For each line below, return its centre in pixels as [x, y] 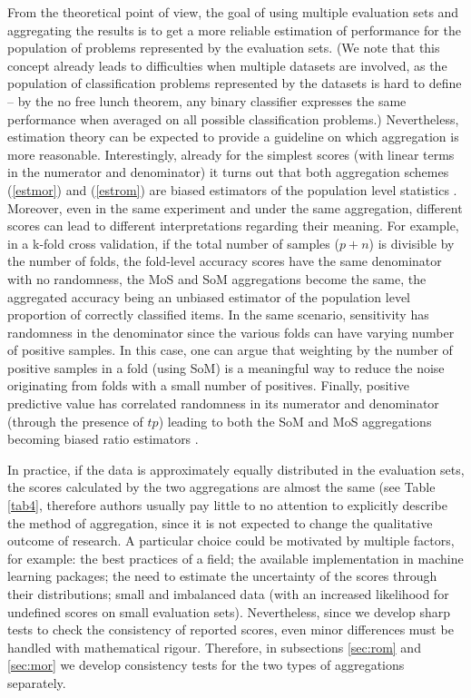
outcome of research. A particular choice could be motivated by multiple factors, [231, 541]
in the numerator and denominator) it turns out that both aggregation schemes [228, 172]
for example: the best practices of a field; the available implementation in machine [235, 558]
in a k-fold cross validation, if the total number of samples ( [173, 243]
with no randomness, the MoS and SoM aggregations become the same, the [217, 278]
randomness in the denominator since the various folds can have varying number [231, 332]
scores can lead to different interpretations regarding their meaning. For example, [233, 226]
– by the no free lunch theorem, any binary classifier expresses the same [207, 100]
